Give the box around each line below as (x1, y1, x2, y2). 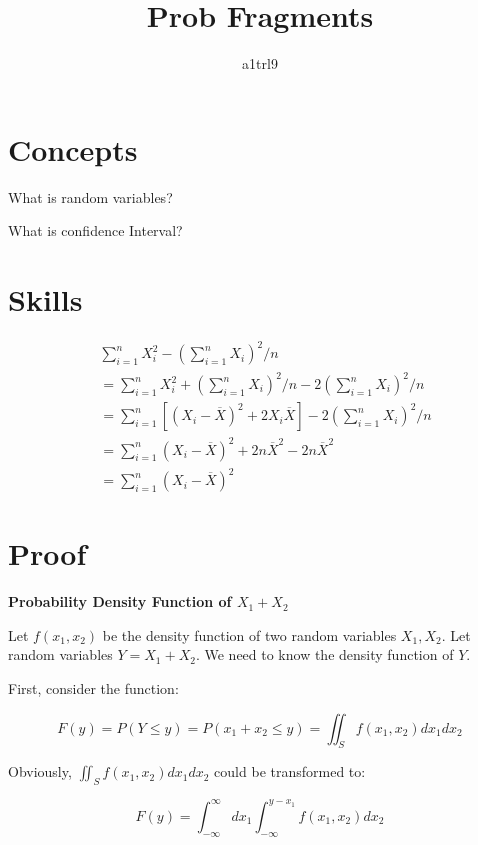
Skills (8, 279, 83, 320)
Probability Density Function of (8, 591, 232, 612)
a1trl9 (242, 53, 278, 74)
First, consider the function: (8, 678, 179, 699)
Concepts (8, 128, 138, 169)
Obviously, (8, 761, 72, 782)
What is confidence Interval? (8, 220, 183, 241)
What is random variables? (8, 186, 173, 207)
